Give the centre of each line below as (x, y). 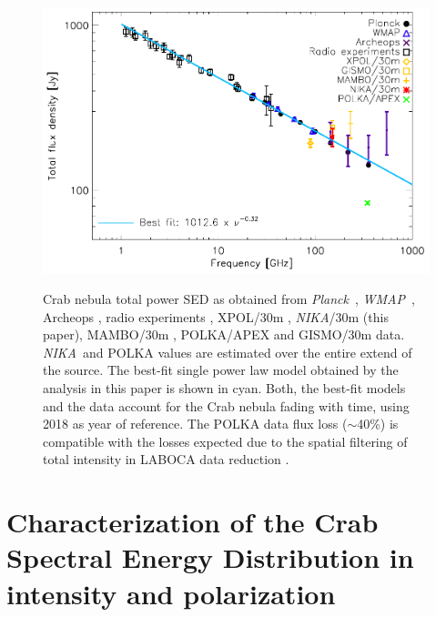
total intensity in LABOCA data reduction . (166, 459)
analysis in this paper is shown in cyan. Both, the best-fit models (224, 388)
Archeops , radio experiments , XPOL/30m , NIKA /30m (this (216, 316)
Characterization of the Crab (193, 522)
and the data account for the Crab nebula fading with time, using (226, 405)
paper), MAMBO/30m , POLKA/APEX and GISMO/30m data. (224, 334)
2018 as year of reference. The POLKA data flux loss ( (195, 424)
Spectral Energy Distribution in (210, 557)
